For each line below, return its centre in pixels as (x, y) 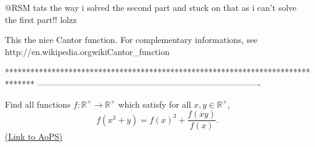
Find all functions (38, 104)
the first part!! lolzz (41, 19)
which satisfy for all (155, 104)
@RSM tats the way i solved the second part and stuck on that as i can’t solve (151, 7)
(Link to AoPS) (34, 136)
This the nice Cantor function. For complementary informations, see (131, 40)
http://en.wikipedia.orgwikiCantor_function (87, 51)
